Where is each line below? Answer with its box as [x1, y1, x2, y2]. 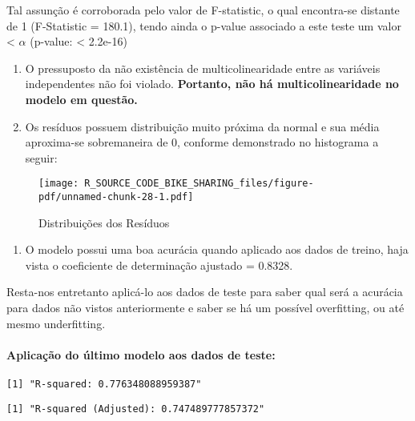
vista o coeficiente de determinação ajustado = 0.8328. [25, 256, 293, 273]
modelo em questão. [25, 90, 138, 107]
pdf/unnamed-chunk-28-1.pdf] [38, 191, 194, 202]
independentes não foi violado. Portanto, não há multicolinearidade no [25, 75, 399, 92]
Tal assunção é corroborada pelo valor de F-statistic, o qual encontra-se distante [6, 2, 400, 18]
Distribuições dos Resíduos [38, 214, 170, 231]
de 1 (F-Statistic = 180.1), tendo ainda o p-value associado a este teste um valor [6, 17, 401, 34]
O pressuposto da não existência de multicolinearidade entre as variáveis [25, 59, 381, 76]
